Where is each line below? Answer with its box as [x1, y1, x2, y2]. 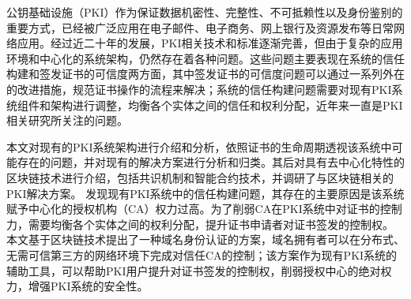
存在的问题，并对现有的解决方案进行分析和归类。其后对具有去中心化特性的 [17, 154, 405, 170]
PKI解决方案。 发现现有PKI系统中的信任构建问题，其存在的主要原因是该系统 [6, 185, 405, 201]
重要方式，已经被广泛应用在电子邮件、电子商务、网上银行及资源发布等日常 [6, 19, 394, 36]
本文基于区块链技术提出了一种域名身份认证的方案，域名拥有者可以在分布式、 [6, 231, 405, 248]
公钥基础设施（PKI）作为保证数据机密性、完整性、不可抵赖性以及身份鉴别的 [6, 4, 403, 20]
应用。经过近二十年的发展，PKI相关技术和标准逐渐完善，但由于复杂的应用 [17, 35, 403, 51]
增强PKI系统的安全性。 [28, 278, 149, 294]
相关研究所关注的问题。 [6, 112, 128, 129]
